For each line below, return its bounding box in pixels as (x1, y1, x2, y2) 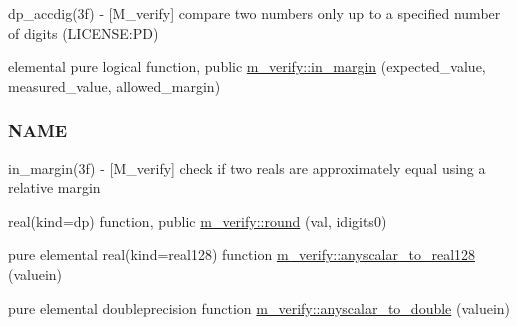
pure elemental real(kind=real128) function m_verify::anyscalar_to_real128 (8, 244, 476, 265)
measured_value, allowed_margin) (8, 75, 221, 96)
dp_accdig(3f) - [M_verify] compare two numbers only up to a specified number (8, 3, 501, 23)
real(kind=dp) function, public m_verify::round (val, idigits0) (8, 210, 387, 231)
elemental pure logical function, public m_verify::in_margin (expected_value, (8, 56, 486, 77)
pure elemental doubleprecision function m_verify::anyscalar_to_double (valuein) (8, 297, 511, 318)
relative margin (8, 177, 101, 198)
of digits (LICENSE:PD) (8, 22, 159, 43)
